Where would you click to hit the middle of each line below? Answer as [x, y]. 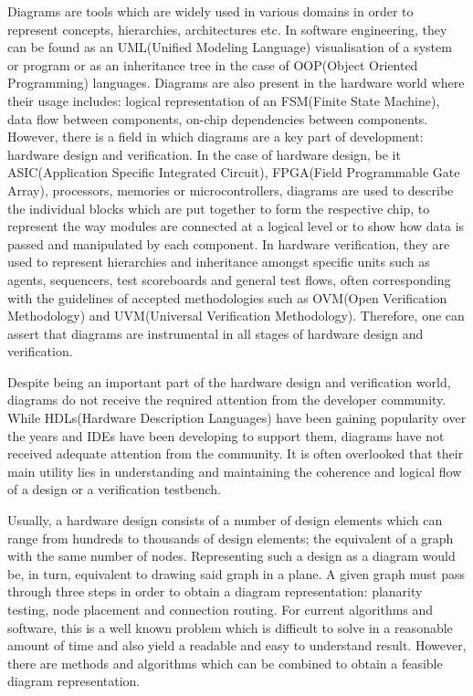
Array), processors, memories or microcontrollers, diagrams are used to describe [231, 190]
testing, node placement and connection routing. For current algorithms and [221, 609]
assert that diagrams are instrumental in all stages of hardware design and [215, 333]
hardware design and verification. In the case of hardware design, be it [204, 154]
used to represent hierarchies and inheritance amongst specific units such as [219, 262]
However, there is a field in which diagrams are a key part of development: [215, 137]
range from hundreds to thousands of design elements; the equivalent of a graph [231, 538]
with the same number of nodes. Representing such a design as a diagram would [231, 556]
